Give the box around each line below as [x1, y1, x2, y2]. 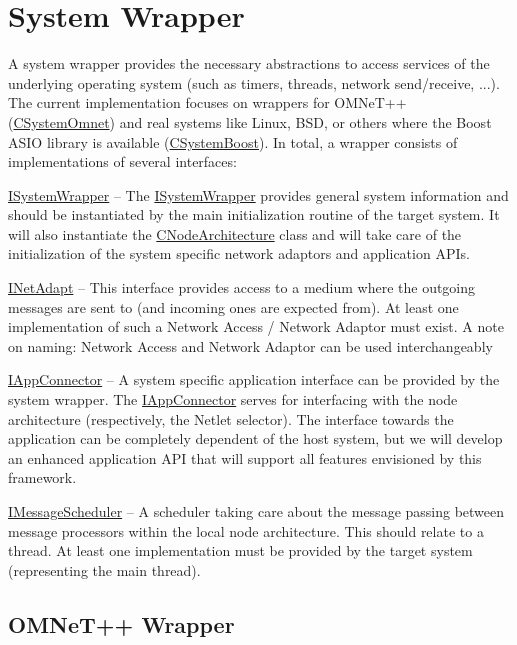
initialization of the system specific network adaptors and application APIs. [8, 243, 470, 264]
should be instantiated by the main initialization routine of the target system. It [8, 204, 500, 225]
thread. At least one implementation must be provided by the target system [8, 540, 473, 561]
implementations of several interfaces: [8, 151, 237, 172]
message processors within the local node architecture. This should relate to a [8, 520, 484, 541]
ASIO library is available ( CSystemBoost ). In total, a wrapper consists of [8, 131, 458, 152]
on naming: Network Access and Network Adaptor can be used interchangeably [8, 335, 493, 356]
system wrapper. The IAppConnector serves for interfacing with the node [8, 389, 458, 410]
